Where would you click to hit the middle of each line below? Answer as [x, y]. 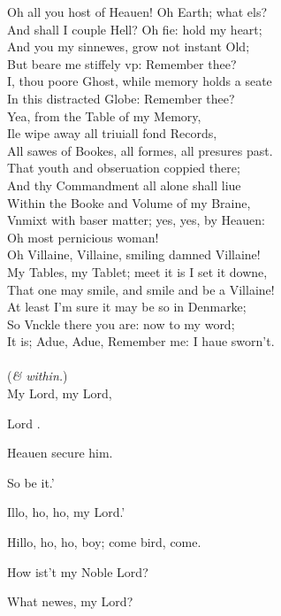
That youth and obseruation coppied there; [124, 168]
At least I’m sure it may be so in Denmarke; [127, 307]
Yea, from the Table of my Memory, [104, 115]
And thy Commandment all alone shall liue [124, 185]
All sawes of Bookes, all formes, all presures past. [140, 150]
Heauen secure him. [60, 453]
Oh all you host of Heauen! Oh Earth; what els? [137, 12]
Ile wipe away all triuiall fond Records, [112, 133]
